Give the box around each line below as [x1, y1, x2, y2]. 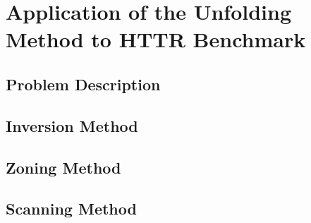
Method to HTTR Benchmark [6, 25, 306, 54]
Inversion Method [6, 114, 138, 136]
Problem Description [6, 73, 161, 95]
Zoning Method [6, 156, 121, 178]
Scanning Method [6, 198, 137, 219]
